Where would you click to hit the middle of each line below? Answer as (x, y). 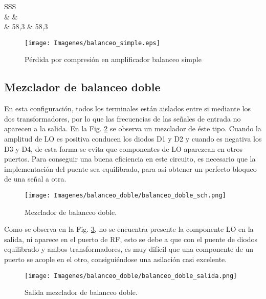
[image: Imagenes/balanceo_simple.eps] (92, 43)
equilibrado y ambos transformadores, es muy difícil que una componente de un (129, 249)
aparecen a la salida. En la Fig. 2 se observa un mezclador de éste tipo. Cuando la (133, 128)
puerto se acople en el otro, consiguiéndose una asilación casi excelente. (116, 259)
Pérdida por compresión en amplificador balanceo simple (113, 59)
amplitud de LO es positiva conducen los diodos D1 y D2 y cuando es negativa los (133, 139)
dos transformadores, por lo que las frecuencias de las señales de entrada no (123, 118)
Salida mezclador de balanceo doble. (81, 292)
